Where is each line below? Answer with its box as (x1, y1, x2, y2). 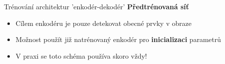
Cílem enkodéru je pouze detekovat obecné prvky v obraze (15, 18, 192, 28)
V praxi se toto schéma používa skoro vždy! (15, 50, 147, 61)
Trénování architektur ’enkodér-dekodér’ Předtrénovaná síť (4, 1, 189, 11)
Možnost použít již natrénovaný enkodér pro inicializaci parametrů (15, 34, 221, 44)
